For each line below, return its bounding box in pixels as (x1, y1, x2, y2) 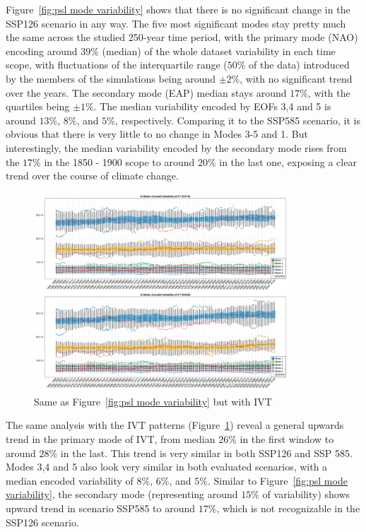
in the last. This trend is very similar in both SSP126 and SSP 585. (60, 445, 353, 460)
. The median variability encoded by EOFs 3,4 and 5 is (93, 99, 331, 114)
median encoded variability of (6, 473, 134, 487)
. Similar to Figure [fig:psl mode (207, 473, 348, 487)
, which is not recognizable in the (216, 501, 360, 516)
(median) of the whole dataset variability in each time (102, 43, 336, 58)
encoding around (6, 43, 78, 58)
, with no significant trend (240, 71, 353, 85)
